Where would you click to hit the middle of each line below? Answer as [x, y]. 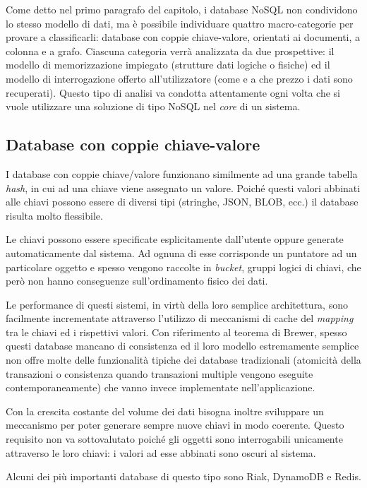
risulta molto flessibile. [54, 215]
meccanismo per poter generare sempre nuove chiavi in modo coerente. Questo [175, 425]
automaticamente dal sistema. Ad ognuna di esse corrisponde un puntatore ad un [181, 252]
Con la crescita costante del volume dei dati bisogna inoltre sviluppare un [165, 411]
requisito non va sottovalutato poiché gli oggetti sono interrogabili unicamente [174, 439]
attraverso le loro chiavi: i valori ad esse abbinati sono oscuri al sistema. [161, 452]
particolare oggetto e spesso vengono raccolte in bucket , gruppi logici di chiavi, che [183, 267]
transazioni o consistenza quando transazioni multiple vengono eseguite [160, 373]
